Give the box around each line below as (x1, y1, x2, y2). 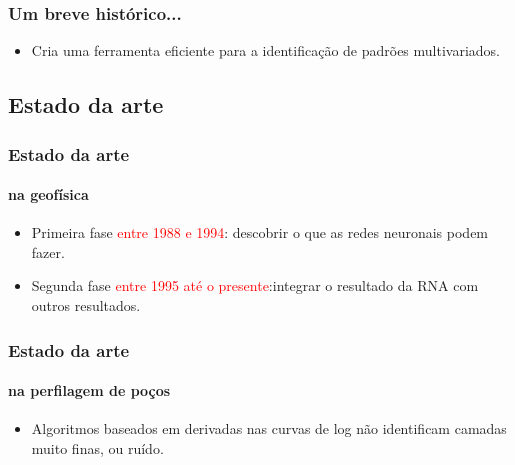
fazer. (31, 241, 65, 262)
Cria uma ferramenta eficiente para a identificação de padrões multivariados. (31, 40, 501, 61)
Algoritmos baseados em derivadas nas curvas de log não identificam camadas (31, 418, 507, 439)
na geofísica (8, 184, 89, 205)
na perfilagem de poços (8, 380, 171, 401)
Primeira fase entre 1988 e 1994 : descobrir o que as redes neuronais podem (31, 222, 489, 243)
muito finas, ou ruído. (31, 437, 164, 458)
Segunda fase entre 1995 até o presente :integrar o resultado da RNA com (31, 275, 479, 296)
